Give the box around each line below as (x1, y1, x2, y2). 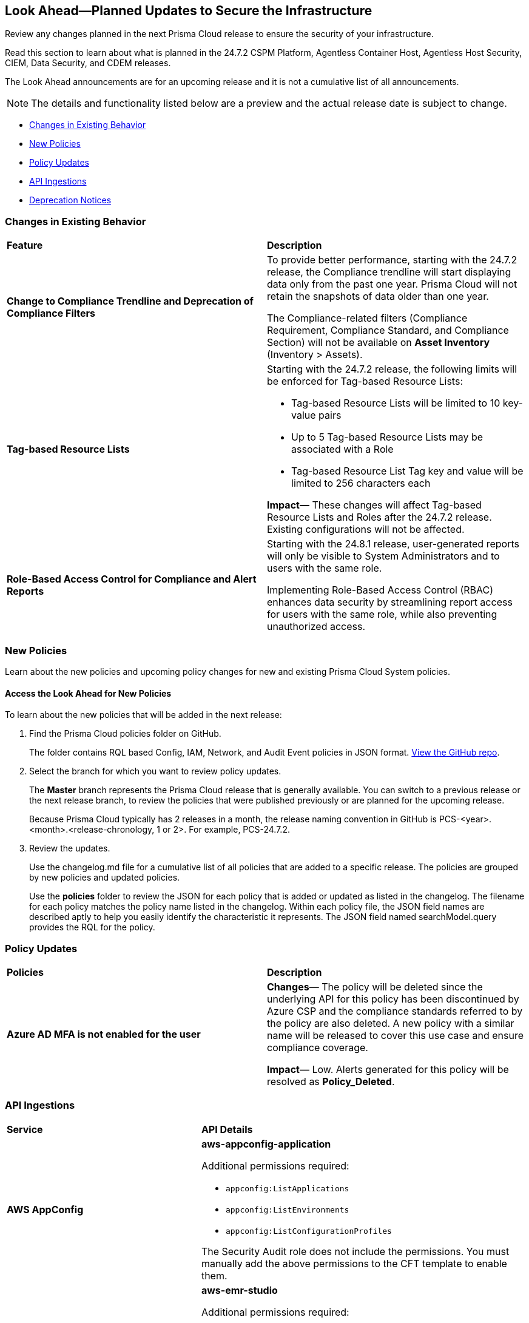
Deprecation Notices (29, 195, 112, 206)
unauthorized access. (267, 620, 366, 633)
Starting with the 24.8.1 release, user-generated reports (267, 538, 519, 550)
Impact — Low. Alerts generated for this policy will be (267, 1063, 509, 1075)
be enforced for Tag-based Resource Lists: (267, 375, 463, 388)
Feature (7, 239, 43, 252)
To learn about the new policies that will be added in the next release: (5, 709, 282, 720)
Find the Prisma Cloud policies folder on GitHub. (29, 728, 221, 739)
